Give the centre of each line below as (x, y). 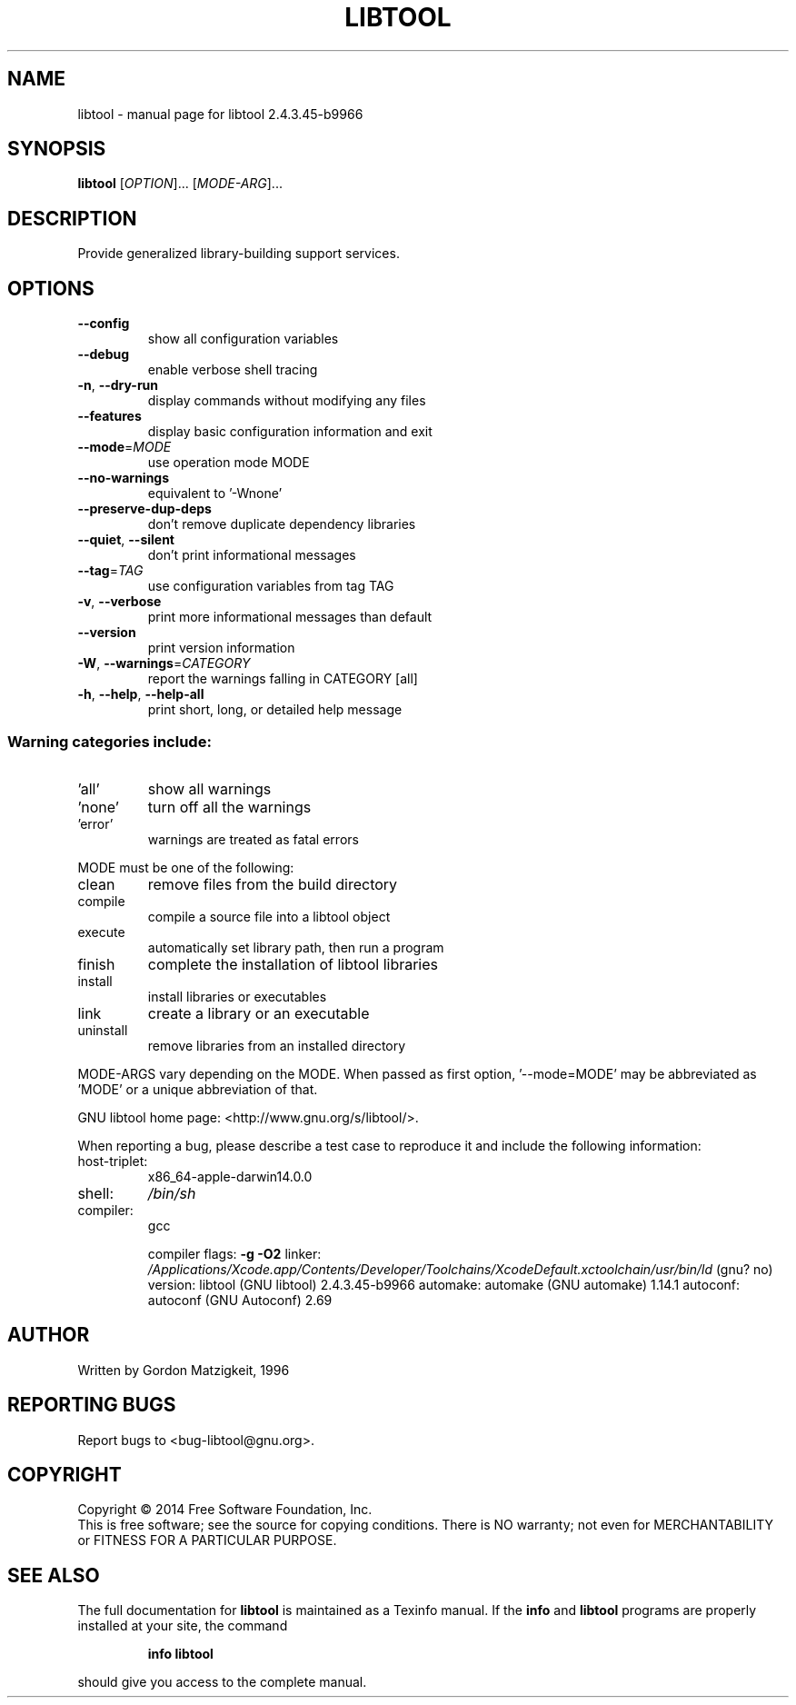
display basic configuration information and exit (290, 432)
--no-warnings (124, 478)
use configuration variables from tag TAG (271, 586)
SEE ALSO (54, 1575)
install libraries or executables (237, 996)
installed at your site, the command (183, 1626)
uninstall (103, 1030)
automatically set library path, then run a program (296, 947)
